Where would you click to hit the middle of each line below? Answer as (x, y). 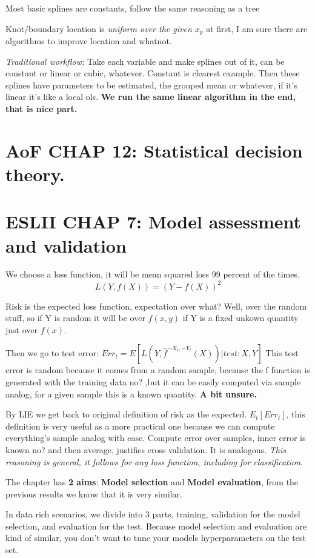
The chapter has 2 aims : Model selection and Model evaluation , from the (152, 482)
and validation (66, 245)
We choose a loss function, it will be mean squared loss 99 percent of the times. (153, 274)
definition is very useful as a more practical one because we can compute (140, 426)
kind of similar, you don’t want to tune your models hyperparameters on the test (156, 538)
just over (22, 329)
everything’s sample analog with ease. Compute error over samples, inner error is (156, 438)
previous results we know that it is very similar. (94, 493)
